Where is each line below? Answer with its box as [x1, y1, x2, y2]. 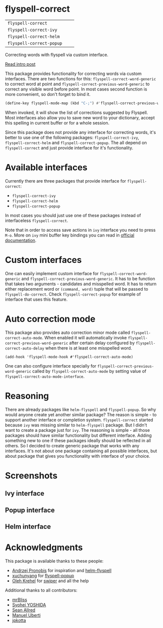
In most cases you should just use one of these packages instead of [5, 212, 141, 218]
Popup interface [5, 506, 55, 514]
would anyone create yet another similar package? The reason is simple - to [5, 411, 157, 417]
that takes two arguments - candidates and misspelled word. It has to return [5, 281, 157, 287]
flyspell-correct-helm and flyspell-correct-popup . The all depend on [5, 140, 147, 146]
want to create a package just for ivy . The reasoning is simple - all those [5, 427, 150, 433]
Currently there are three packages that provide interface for [5, 178, 126, 184]
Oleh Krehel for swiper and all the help [12, 578, 89, 584]
